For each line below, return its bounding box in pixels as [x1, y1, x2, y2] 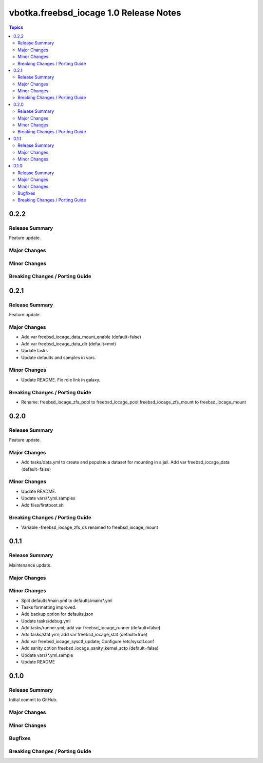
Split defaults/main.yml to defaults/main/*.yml [21, 598, 113, 603]
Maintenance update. [9, 562, 52, 568]
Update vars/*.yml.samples [21, 495, 75, 501]
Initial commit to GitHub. [9, 697, 57, 703]
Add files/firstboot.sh [21, 502, 64, 508]
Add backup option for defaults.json [21, 611, 94, 617]
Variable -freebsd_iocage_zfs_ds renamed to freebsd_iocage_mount [21, 524, 158, 530]
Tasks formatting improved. [21, 604, 76, 610]
